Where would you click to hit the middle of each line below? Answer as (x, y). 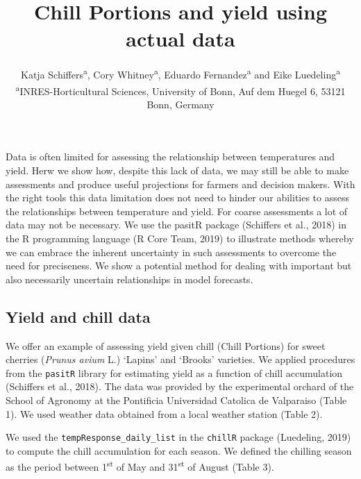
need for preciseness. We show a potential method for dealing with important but (179, 266)
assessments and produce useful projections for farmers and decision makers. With (180, 184)
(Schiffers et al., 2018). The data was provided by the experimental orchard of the (180, 386)
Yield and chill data (78, 316)
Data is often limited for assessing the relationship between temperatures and (170, 157)
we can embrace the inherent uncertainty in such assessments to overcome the (171, 252)
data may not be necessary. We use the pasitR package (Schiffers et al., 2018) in (176, 225)
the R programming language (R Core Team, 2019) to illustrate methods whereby (180, 238)
